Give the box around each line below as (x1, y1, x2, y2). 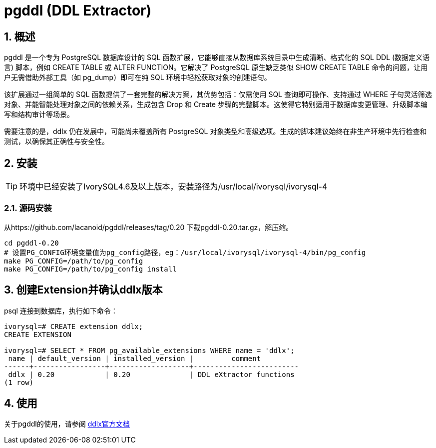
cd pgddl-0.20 (4, 238, 59, 247)
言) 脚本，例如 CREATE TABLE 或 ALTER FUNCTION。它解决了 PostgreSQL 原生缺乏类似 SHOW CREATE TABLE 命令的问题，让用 (4, 63, 428, 72)
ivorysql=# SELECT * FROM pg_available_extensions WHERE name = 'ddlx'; (4, 346, 295, 354)
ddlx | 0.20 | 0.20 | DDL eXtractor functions (8, 370, 295, 378)
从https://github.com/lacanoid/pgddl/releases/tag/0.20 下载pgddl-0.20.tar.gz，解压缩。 (4, 222, 293, 231)
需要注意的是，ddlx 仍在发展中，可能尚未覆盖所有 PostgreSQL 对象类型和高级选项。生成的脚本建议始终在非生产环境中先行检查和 (4, 127, 427, 136)
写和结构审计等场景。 (4, 110, 74, 119)
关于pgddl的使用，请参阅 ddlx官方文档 (4, 419, 130, 428)
